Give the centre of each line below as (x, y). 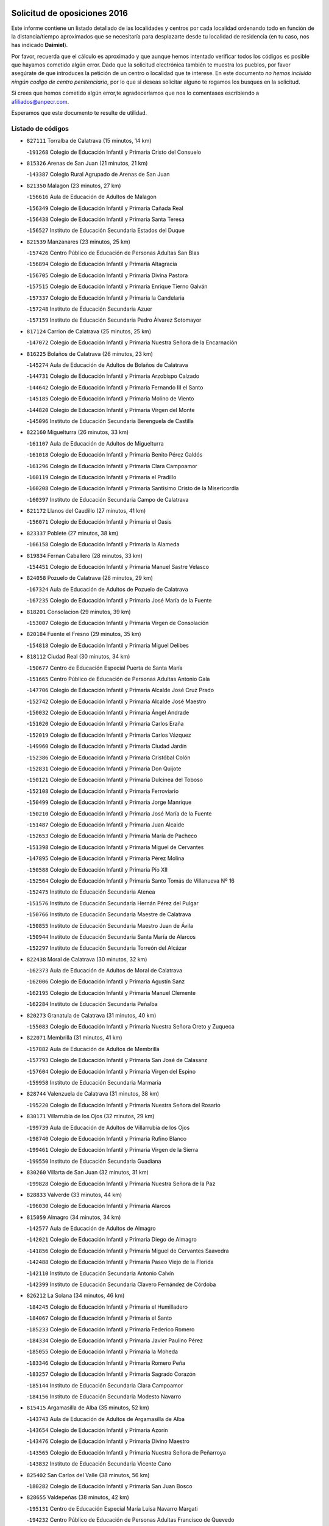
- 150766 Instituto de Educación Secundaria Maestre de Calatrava (109, 914)
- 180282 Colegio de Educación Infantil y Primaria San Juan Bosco (109, 1486)
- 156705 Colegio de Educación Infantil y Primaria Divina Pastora (107, 275)
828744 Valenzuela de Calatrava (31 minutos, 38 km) (93, 1094)
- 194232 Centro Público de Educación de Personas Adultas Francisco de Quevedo (130, 1520)
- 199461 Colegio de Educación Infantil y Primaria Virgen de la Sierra (112, 1150)
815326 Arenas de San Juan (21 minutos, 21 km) (87, 163)
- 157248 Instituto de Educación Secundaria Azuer (89, 309)
